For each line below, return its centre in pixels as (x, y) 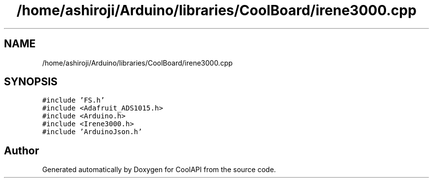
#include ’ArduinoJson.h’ (92, 132)
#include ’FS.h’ (73, 100)
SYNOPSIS (31, 82)
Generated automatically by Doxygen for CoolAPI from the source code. (159, 170)
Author (22, 150)
